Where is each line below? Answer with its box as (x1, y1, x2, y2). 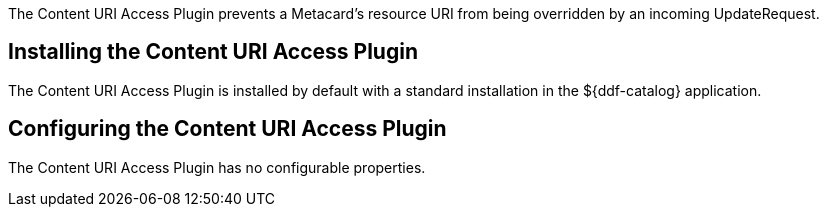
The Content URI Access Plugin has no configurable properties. (8, 158, 426, 176)
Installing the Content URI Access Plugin (8, 39, 418, 65)
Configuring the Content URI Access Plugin (8, 116, 447, 142)
